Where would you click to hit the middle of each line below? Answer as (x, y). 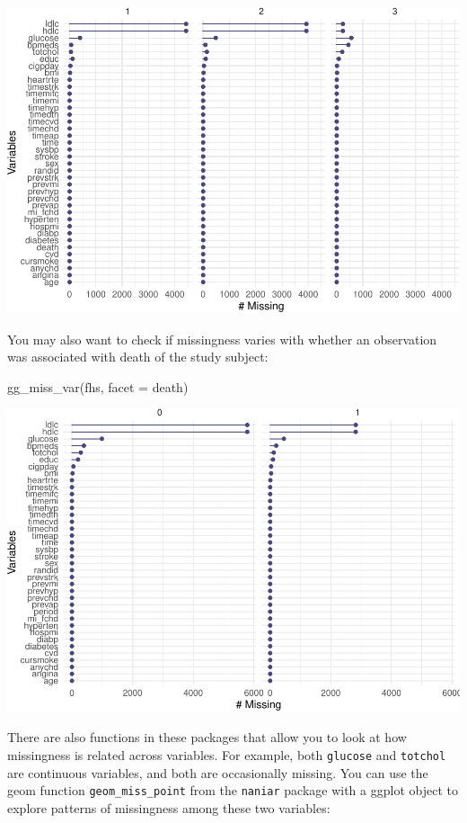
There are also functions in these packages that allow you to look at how (207, 737)
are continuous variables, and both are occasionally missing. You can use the (218, 772)
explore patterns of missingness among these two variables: (169, 807)
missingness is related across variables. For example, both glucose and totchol (227, 754)
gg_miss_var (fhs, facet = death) (98, 386)
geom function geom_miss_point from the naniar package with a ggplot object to (233, 790)
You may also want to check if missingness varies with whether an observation (222, 339)
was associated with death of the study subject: (138, 357)
